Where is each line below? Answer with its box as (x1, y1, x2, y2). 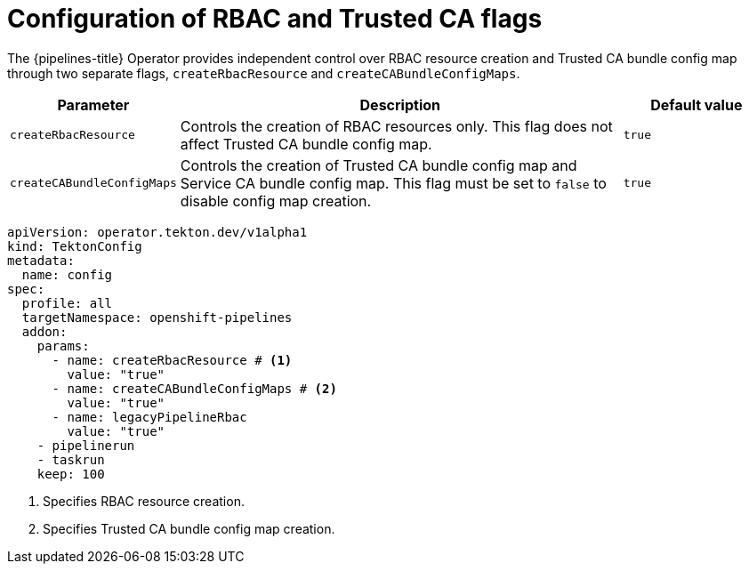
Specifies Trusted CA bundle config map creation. (43, 520, 335, 536)
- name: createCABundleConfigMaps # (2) (52, 381, 337, 396)
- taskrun (36, 452, 105, 467)
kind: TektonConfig (7, 238, 142, 253)
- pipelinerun (36, 438, 135, 453)
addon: (21, 324, 68, 339)
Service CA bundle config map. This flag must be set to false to (180, 173, 607, 192)
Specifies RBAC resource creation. (43, 493, 245, 509)
